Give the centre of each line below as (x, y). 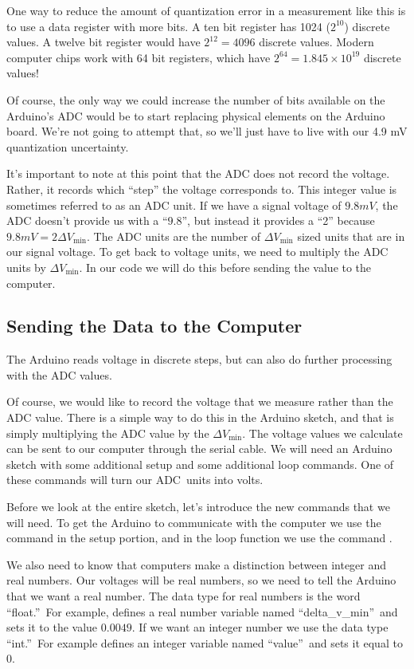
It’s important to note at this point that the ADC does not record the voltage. (198, 173)
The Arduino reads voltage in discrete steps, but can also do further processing (199, 359)
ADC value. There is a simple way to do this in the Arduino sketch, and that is (200, 417)
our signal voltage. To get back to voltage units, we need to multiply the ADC (197, 252)
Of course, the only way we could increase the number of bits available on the (196, 99)
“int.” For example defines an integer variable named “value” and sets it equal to (205, 642)
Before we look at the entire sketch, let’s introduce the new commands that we (198, 507)
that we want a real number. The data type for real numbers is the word (184, 596)
